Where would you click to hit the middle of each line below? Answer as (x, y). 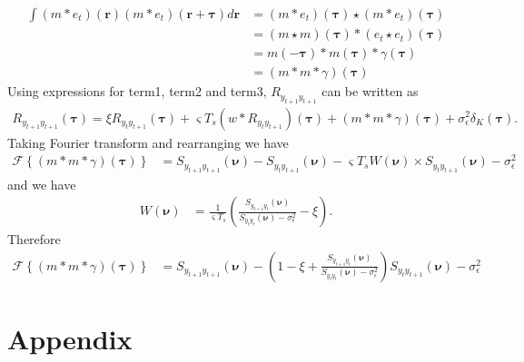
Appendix (70, 339)
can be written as (370, 91)
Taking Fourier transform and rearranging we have (148, 142)
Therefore (34, 239)
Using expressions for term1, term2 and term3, (137, 91)
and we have (42, 184)
